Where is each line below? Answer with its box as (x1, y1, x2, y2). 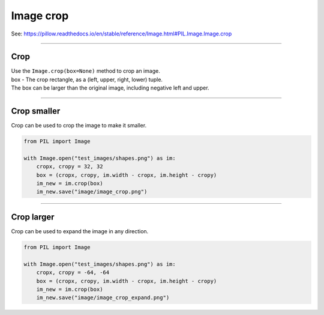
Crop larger (11, 212, 55, 222)
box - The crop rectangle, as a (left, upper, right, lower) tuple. (11, 76, 163, 83)
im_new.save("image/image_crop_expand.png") (36, 295, 170, 301)
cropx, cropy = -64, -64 (36, 269, 110, 276)
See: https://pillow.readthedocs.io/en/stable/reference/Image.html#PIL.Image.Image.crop (11, 30, 232, 37)
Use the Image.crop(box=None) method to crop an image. (11, 67, 160, 75)
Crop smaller (11, 106, 61, 117)
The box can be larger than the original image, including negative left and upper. (11, 84, 209, 91)
